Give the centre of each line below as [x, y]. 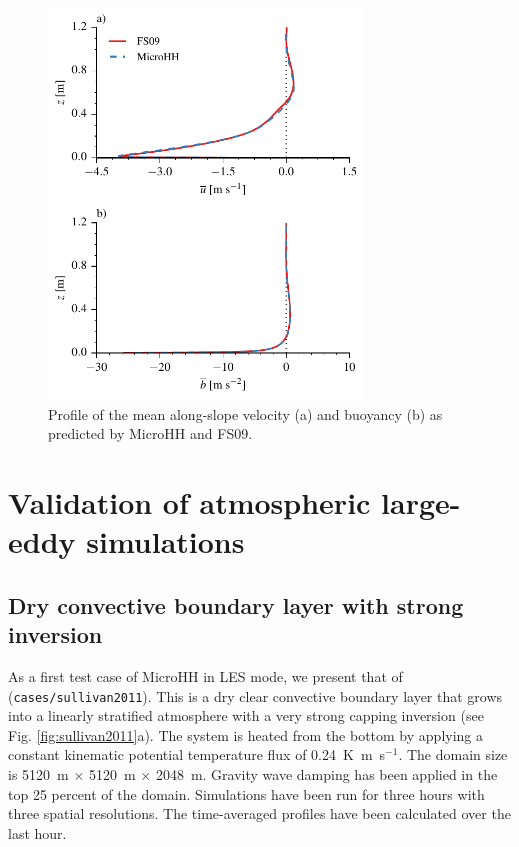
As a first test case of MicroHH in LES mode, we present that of [205, 676]
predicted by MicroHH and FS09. [150, 433]
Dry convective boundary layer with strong [236, 604]
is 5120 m [38, 774]
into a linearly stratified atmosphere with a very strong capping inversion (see [246, 715]
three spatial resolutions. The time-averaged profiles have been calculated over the [259, 813]
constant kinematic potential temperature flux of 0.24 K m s [197, 754]
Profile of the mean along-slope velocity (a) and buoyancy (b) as [245, 413]
